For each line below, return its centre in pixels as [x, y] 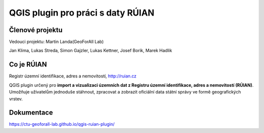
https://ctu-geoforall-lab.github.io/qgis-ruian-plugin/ [62, 124]
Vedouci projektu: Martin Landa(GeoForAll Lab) [56, 42]
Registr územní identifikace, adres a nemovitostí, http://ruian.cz [73, 76]
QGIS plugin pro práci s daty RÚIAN [82, 13]
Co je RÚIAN [28, 65]
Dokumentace [31, 113]
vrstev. [16, 99]
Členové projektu [36, 30]
